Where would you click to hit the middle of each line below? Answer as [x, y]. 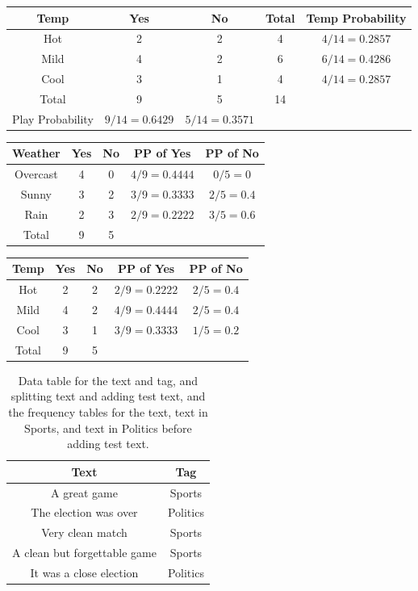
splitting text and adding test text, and [108, 396]
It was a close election [84, 572]
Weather [36, 153]
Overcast [36, 174]
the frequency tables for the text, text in [108, 411]
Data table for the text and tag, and [108, 380]
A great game [84, 492]
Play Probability [53, 118]
